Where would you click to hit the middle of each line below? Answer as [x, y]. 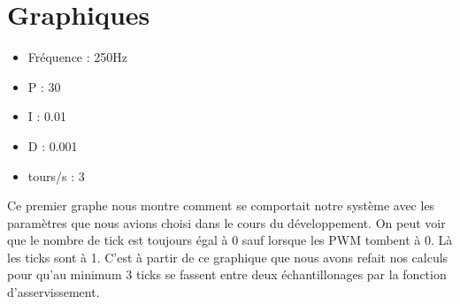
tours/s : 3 [56, 175]
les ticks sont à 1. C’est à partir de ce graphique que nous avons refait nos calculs [228, 257]
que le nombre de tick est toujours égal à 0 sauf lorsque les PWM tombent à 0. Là [230, 240]
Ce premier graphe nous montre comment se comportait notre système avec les [221, 205]
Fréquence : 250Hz [78, 57]
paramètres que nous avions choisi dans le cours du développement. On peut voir [226, 222]
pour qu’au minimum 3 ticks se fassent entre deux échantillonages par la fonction [227, 274]
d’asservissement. [54, 292]
